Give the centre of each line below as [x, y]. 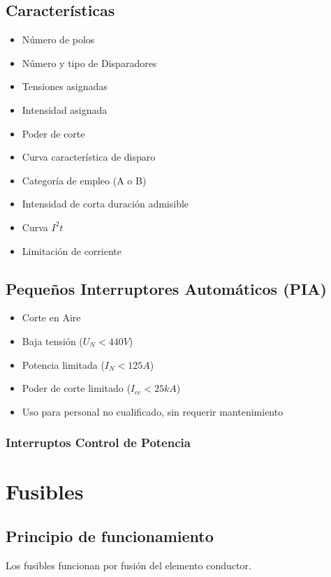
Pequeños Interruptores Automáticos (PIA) [166, 288]
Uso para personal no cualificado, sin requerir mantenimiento [153, 411]
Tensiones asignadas [65, 86]
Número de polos [58, 39]
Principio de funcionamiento [110, 535]
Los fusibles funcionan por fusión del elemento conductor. [128, 565]
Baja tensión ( [52, 341]
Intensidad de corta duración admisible [105, 204]
